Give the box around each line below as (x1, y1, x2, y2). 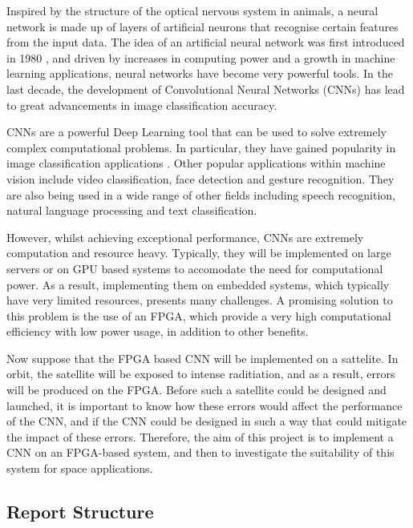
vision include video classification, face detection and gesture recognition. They (6, 170, 395, 187)
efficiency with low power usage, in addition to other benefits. (6, 323, 309, 340)
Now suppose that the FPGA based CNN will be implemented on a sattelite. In (6, 349, 399, 366)
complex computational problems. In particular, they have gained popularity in (6, 139, 396, 155)
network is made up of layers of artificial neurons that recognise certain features (6, 18, 399, 34)
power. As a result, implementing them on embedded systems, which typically (6, 276, 390, 292)
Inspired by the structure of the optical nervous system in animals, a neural (6, 2, 379, 18)
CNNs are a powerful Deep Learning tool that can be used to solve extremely (6, 123, 387, 140)
